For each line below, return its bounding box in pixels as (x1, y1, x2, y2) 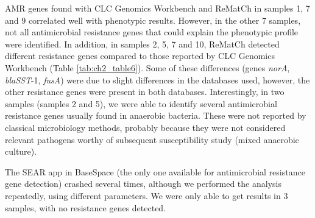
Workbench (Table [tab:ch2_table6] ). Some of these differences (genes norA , (5, 61, 290, 74)
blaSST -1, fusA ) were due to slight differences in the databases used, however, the (5, 73, 310, 86)
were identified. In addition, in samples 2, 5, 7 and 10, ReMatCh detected (5, 37, 280, 50)
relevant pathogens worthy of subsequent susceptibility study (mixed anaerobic (5, 133, 299, 146)
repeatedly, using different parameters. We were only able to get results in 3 (5, 189, 288, 202)
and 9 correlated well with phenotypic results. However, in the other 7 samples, (5, 13, 301, 26)
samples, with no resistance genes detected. (5, 201, 166, 214)
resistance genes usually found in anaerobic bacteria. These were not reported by (5, 109, 306, 122)
